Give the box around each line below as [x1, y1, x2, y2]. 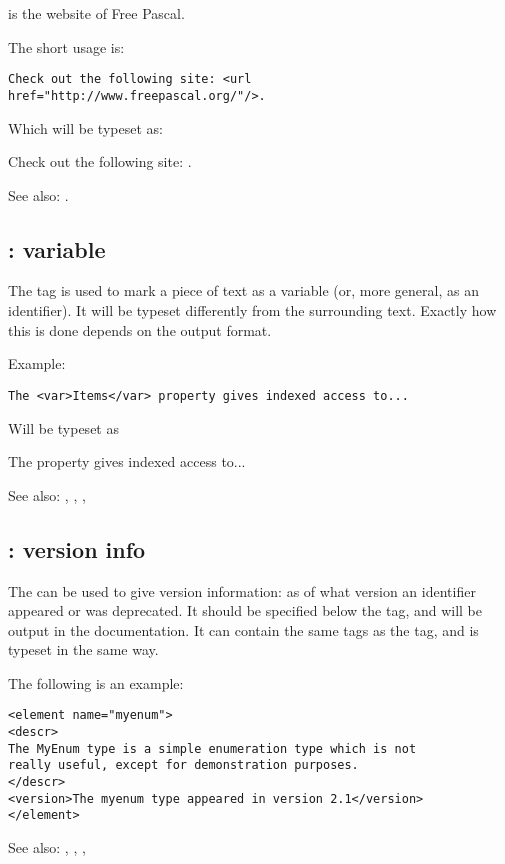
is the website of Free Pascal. [8, 3, 185, 23]
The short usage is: [8, 36, 125, 57]
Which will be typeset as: [8, 117, 163, 138]
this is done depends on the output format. [8, 319, 272, 340]
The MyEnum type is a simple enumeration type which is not [8, 741, 417, 756]
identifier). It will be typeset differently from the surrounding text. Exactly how [8, 300, 497, 321]
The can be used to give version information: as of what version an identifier [8, 580, 476, 601]
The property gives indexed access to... [8, 451, 246, 472]
